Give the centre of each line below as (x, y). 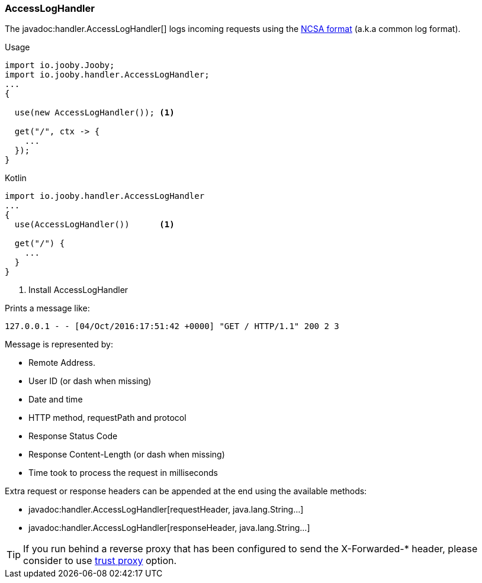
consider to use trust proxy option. (100, 561)
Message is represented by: (59, 344)
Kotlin (16, 178)
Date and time (56, 400)
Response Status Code (73, 436)
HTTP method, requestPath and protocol (107, 418)
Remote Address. (62, 363)
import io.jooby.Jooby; (60, 65)
